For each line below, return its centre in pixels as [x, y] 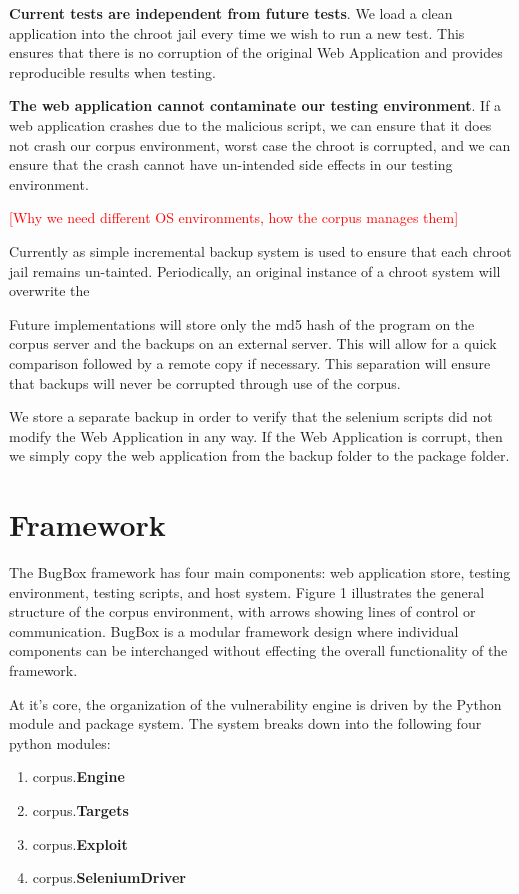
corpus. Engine [78, 776]
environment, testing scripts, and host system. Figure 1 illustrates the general [247, 591]
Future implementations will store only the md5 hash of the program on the [242, 323]
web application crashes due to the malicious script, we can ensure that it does [250, 124]
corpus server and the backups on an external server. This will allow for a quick [253, 343]
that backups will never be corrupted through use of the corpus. [205, 382]
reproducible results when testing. [112, 71]
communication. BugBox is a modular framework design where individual [234, 630]
